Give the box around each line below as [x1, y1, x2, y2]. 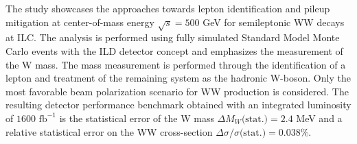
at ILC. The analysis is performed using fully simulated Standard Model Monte [5, 30, 340, 45]
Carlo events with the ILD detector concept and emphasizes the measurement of [5, 43, 343, 58]
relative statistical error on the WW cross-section [5, 124, 213, 139]
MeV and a [296, 110, 343, 125]
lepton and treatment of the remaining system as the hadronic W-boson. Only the [5, 71, 351, 85]
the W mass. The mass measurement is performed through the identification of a [5, 57, 346, 71]
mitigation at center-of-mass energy [5, 14, 154, 29]
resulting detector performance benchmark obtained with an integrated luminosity [5, 97, 352, 112]
